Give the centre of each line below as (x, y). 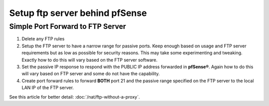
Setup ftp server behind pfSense (78, 13)
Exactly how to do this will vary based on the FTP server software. (90, 60)
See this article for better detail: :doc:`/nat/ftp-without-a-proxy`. (74, 97)
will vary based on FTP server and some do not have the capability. (91, 74)
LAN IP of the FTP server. (48, 88)
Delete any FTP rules (43, 39)
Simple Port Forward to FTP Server (68, 26)
